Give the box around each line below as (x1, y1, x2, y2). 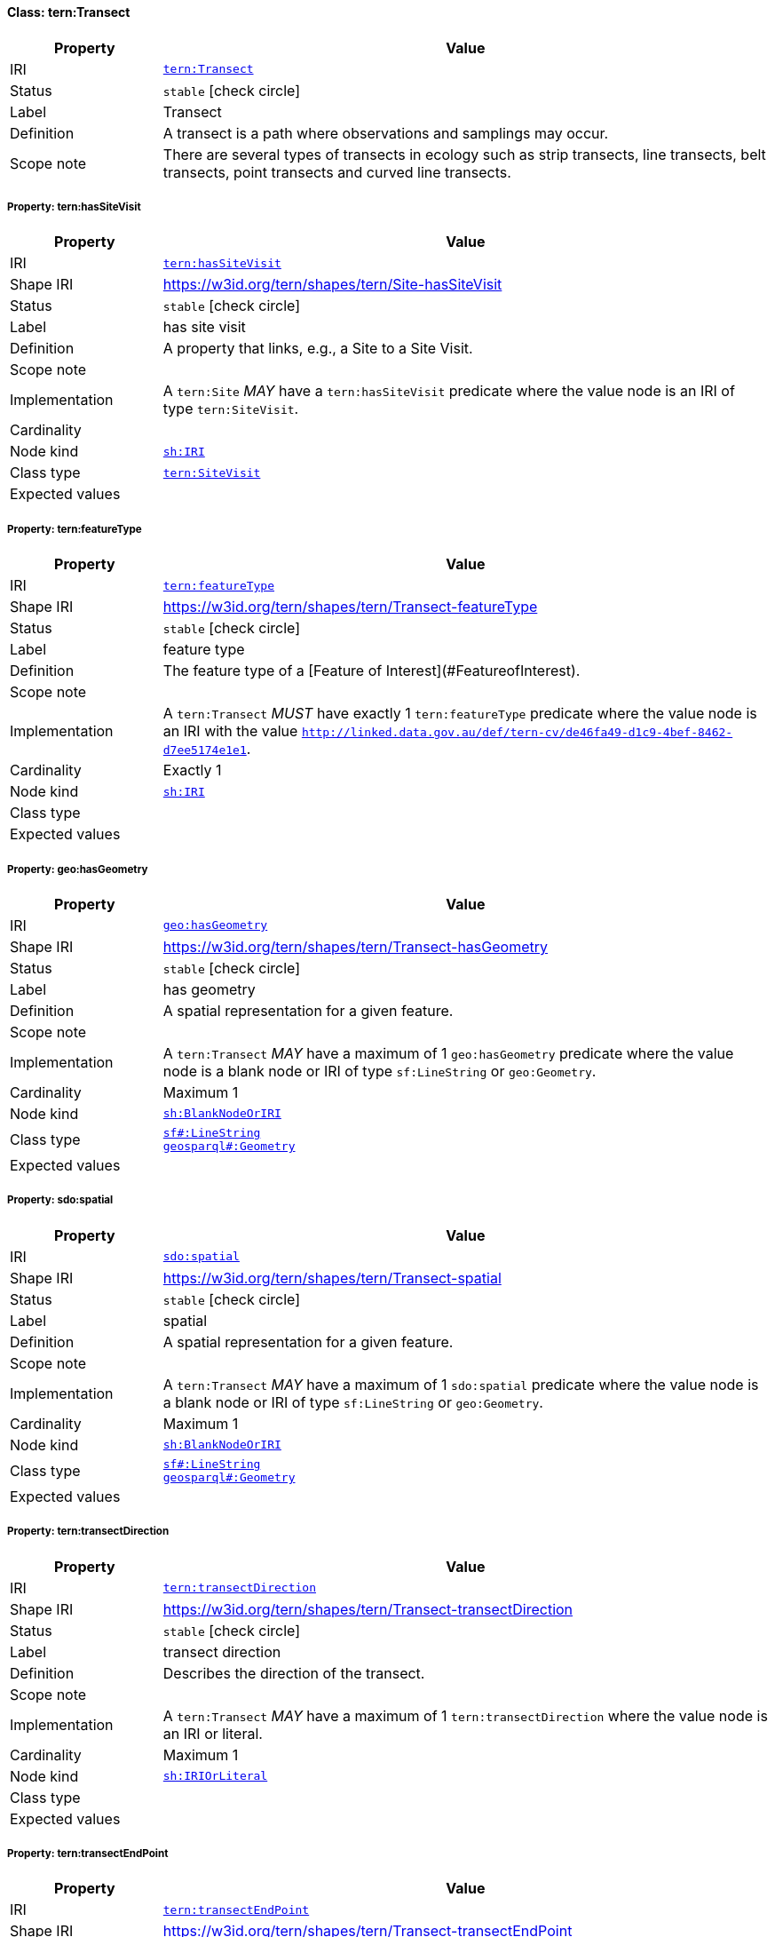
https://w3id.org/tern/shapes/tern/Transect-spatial (162, 1268, 502, 1287)
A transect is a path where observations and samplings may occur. (162, 123, 609, 142)
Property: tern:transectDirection (7, 1525, 170, 1538)
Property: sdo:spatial (7, 1194, 114, 1207)
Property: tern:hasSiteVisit (7, 201, 141, 213)
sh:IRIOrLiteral (162, 1769, 268, 1783)
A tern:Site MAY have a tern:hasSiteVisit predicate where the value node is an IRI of (162, 382, 735, 401)
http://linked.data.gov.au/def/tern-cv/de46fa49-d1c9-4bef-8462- (301, 726, 733, 740)
